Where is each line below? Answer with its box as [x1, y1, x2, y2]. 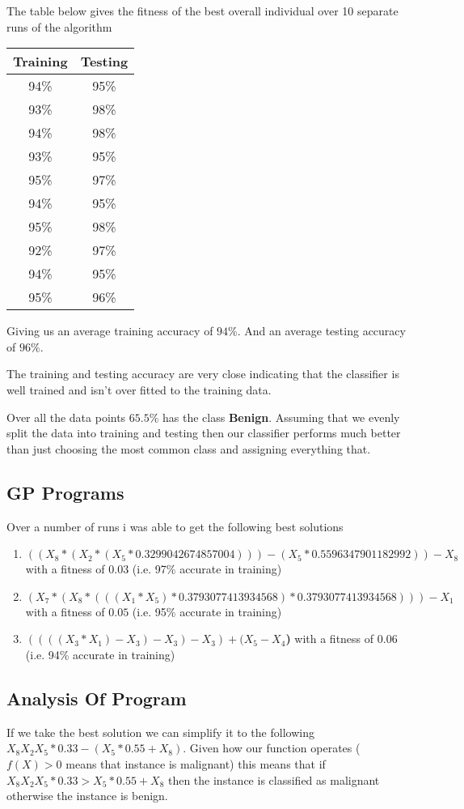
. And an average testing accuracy [237, 322, 406, 339]
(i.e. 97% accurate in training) [132, 560, 282, 577]
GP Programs [6, 479, 124, 505]
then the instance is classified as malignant [167, 771, 380, 788]
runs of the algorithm [6, 18, 112, 35]
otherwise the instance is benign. [6, 787, 168, 804]
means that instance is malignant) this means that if [65, 755, 326, 772]
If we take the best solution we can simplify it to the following [6, 723, 314, 740]
